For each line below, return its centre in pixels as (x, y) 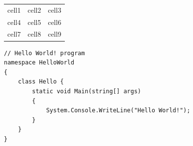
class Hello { (41, 82)
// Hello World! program (44, 53)
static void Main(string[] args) (87, 91)
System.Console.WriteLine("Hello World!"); (118, 111)
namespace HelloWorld (39, 63)
